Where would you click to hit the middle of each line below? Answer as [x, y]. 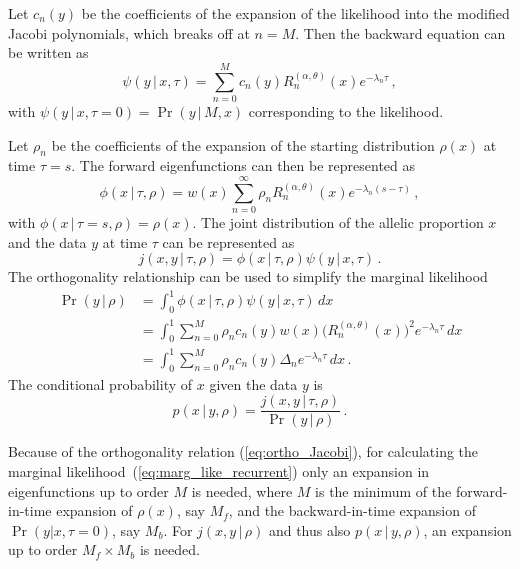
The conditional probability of [100, 383]
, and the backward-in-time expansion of [352, 510]
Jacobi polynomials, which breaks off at [129, 32]
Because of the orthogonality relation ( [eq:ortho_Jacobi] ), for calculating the [243, 451]
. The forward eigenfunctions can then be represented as [243, 165]
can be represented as [228, 241]
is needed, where [242, 490]
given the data [253, 383]
